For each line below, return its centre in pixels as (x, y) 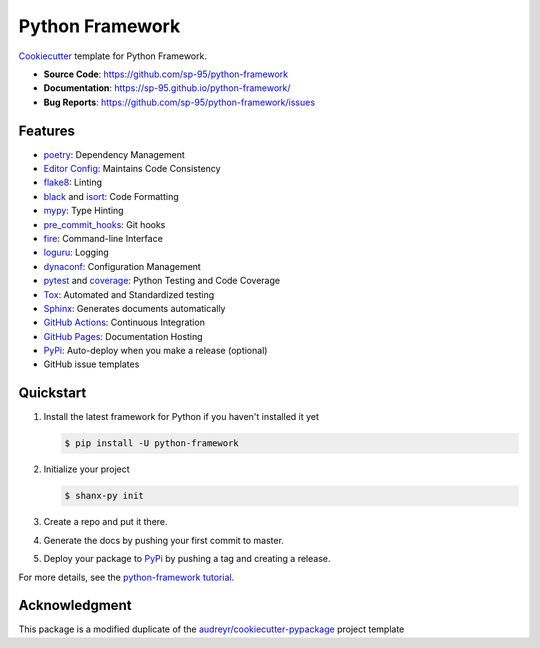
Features (46, 130)
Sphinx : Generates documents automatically (134, 308)
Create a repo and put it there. (106, 522)
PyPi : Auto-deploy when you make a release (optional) (155, 351)
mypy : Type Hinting (83, 211)
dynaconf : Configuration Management (122, 266)
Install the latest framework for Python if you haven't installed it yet (181, 417)
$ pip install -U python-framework (151, 443)
